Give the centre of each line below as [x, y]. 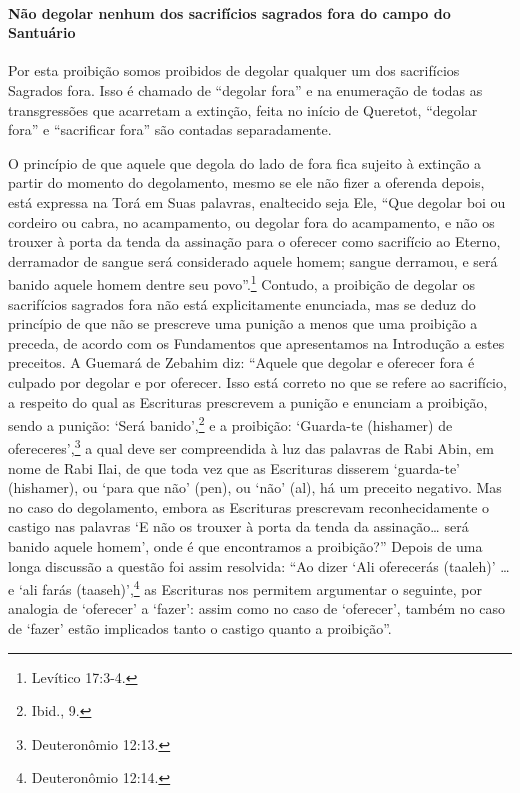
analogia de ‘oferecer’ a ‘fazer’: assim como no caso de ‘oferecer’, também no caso [257, 608]
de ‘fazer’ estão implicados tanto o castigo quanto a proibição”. [200, 628]
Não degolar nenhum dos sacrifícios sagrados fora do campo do [229, 12]
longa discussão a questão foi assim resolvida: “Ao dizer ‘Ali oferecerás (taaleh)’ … [259, 565]
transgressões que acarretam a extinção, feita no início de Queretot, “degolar [243, 109]
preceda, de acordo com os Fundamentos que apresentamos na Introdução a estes [256, 342]
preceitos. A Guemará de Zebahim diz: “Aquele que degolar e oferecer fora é [241, 362]
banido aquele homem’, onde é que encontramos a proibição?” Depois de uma [245, 546]
